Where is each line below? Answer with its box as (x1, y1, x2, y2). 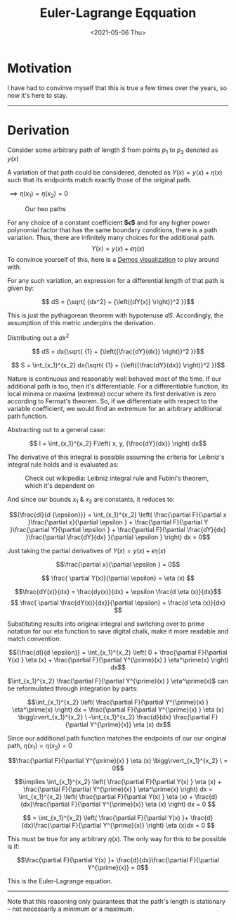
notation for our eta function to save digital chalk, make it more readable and (7, 626, 229, 635)
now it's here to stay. (7, 91, 68, 99)
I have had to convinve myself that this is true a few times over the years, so (7, 83, 227, 92)
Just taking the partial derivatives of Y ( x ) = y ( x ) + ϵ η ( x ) (7, 546, 166, 555)
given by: (7, 284, 34, 293)
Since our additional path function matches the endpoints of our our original (7, 733, 227, 742)
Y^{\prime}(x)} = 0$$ (87, 864, 149, 872)
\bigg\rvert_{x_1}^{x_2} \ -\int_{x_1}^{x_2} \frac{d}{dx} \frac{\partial (18, 712, 211, 721)
